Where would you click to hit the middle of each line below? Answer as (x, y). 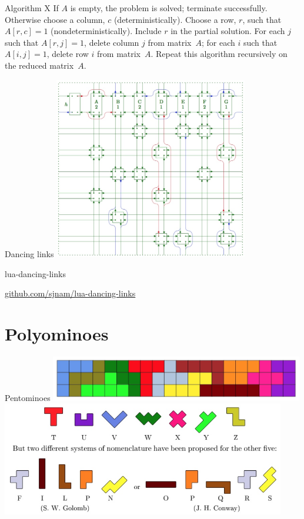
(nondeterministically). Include (106, 31)
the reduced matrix (39, 65)
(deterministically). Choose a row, (175, 19)
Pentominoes (28, 397)
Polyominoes (57, 333)
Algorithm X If (32, 8)
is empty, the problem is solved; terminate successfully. (169, 8)
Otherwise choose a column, (55, 19)
